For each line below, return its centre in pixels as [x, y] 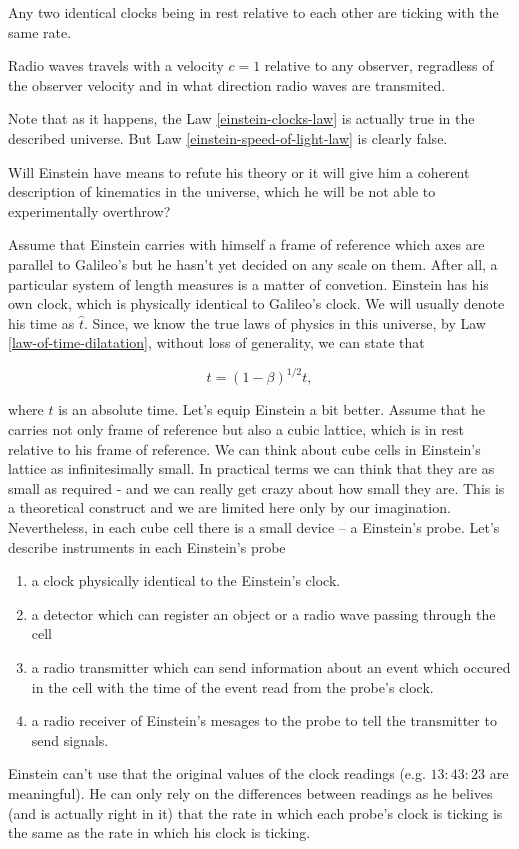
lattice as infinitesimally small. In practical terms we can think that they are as [251, 468]
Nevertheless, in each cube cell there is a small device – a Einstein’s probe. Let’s [254, 526]
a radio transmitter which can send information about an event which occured [271, 666]
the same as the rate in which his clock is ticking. [159, 832]
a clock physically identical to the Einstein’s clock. [186, 580]
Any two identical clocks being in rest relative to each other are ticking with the [253, 12]
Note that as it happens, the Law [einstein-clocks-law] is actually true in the [241, 118]
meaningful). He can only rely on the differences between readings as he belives [250, 792]
